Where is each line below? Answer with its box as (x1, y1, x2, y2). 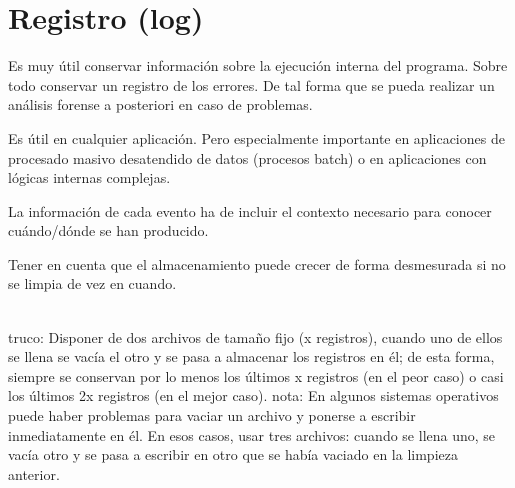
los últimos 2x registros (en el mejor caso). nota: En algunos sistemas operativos (8, 385, 499, 406)
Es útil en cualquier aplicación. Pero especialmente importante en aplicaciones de (8, 127, 505, 148)
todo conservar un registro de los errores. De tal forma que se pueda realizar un (8, 74, 495, 95)
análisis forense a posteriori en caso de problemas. (8, 94, 313, 115)
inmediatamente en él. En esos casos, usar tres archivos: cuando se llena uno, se (8, 424, 496, 445)
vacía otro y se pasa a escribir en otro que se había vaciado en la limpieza (8, 444, 458, 465)
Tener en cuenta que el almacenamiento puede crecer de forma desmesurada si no (8, 253, 506, 274)
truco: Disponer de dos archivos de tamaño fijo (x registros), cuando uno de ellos (8, 326, 503, 347)
